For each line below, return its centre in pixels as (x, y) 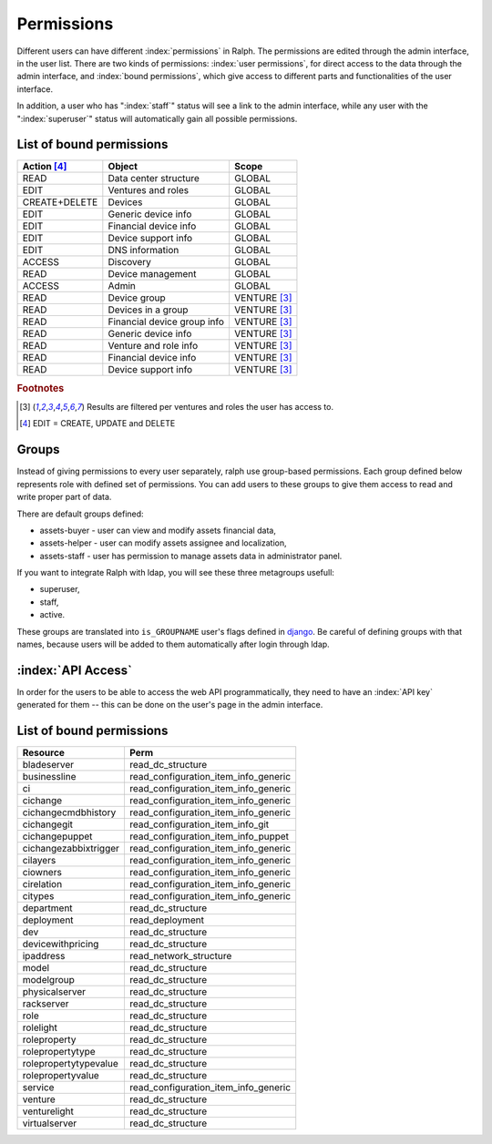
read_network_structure (180, 956)
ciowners (42, 873)
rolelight (40, 1027)
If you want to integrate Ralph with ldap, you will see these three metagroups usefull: (175, 573)
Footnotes (41, 388)
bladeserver (48, 765)
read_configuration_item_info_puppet (209, 836)
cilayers (39, 861)
